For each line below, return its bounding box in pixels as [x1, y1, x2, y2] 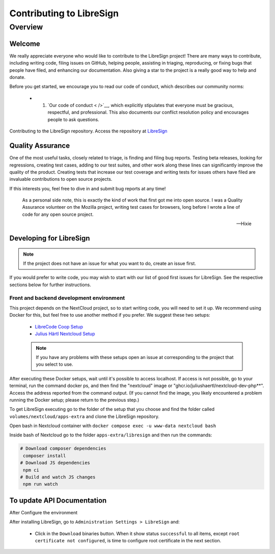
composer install [23, 453, 66, 458]
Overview [9, 22, 43, 32]
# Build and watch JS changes [20, 474, 96, 480]
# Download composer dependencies [20, 446, 106, 452]
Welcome [9, 39, 40, 48]
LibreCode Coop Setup [35, 323, 84, 329]
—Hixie [236, 220, 252, 227]
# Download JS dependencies [20, 460, 90, 466]
